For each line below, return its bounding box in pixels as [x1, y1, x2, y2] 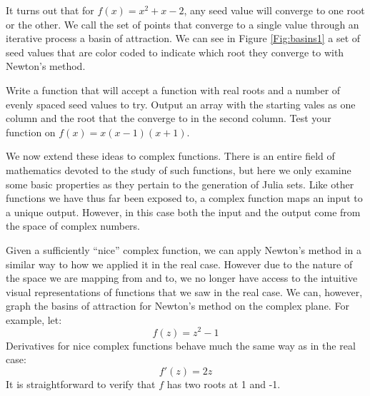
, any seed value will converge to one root [184, 3, 365, 17]
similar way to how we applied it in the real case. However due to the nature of [6, 256, 353, 271]
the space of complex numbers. [6, 218, 141, 233]
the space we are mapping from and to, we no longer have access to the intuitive [6, 270, 358, 285]
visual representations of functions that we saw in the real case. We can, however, [6, 284, 363, 299]
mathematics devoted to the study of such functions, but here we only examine [6, 162, 351, 177]
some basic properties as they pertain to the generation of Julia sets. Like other [6, 176, 354, 191]
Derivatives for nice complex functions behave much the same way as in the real [6, 337, 356, 352]
